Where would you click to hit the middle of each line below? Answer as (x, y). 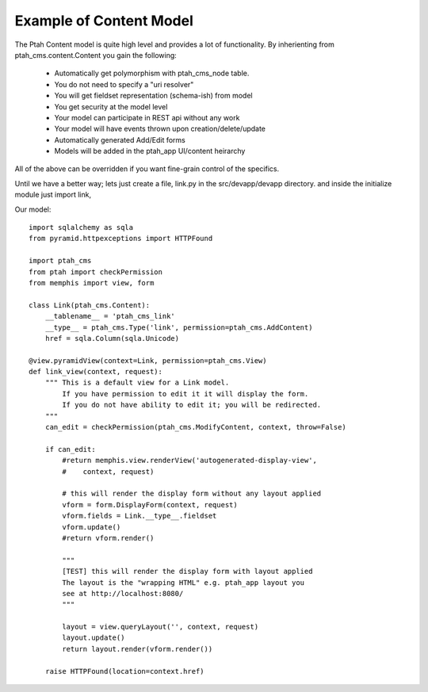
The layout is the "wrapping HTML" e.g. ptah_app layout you (183, 582)
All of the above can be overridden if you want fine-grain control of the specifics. (147, 169)
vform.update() (92, 527)
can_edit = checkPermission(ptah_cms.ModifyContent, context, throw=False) (195, 427)
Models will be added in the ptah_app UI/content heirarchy (150, 151)
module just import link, (53, 195)
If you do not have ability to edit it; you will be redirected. (192, 405)
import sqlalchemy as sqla (81, 227)
